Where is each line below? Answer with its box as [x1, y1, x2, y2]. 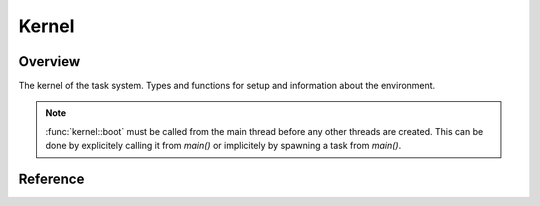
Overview [18, 53, 81, 70]
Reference [18, 171, 85, 188]
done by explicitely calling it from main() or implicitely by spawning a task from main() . [45, 140, 402, 152]
